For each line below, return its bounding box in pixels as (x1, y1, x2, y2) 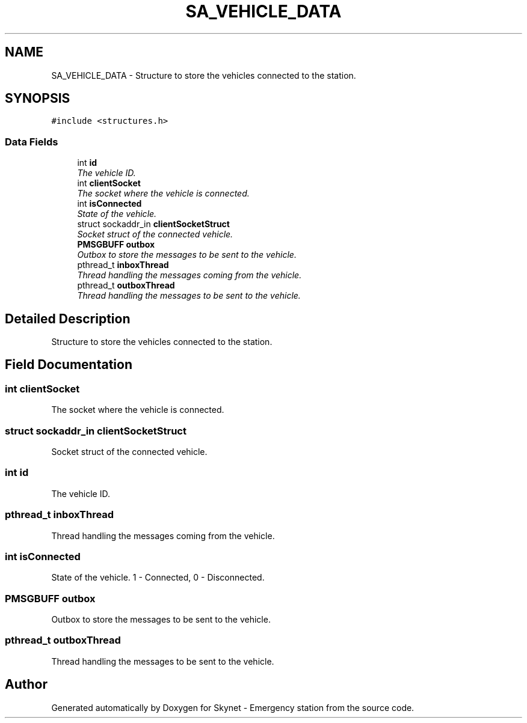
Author (5, 677, 48, 692)
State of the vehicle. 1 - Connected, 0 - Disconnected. (51, 572, 265, 583)
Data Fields (5, 135, 58, 148)
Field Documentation (5, 357, 132, 373)
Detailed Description (5, 311, 131, 326)
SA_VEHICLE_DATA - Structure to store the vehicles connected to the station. (51, 70, 356, 81)
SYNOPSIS (5, 91, 70, 106)
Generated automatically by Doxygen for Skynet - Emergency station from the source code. (51, 702, 415, 713)
